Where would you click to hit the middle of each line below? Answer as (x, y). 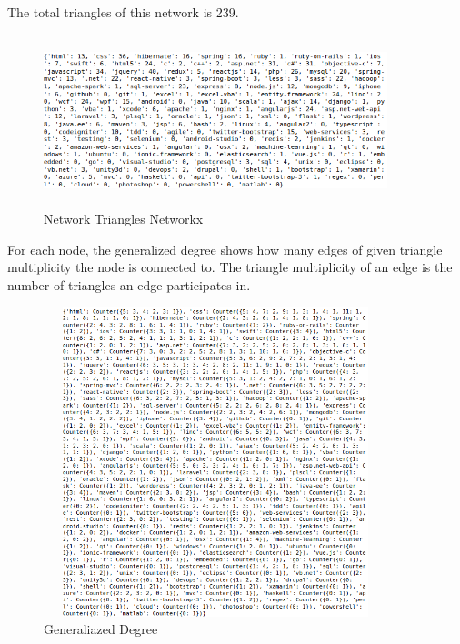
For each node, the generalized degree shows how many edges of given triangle (225, 249)
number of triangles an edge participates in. (129, 284)
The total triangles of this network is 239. (123, 12)
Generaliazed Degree (101, 629)
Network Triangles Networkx (124, 219)
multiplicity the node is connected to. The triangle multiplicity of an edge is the (230, 267)
